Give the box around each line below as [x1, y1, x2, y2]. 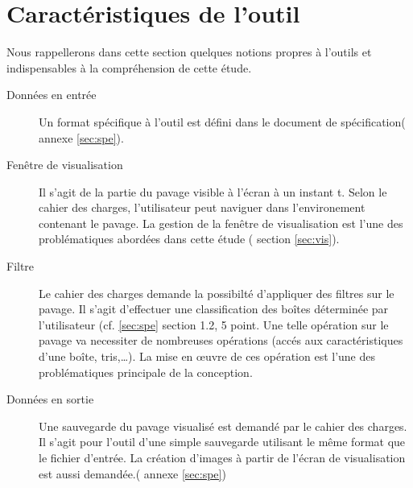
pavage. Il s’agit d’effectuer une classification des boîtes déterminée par [39, 300, 389, 317]
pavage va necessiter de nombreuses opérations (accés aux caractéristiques [39, 332, 403, 349]
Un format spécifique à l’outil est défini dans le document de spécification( [39, 113, 406, 130]
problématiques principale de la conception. [39, 363, 253, 380]
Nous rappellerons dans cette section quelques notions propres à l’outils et [6, 43, 372, 60]
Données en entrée [6, 86, 97, 103]
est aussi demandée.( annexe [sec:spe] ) [39, 465, 226, 482]
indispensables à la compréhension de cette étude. [6, 59, 252, 76]
